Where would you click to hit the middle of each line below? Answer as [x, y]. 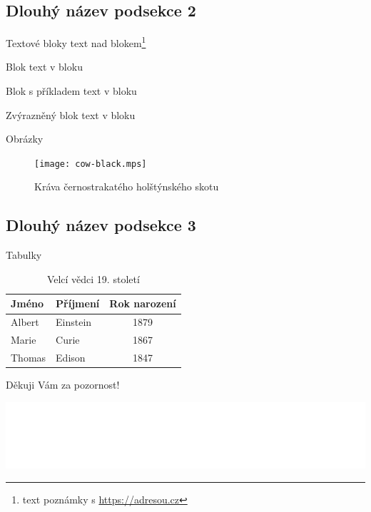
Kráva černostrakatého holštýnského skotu [127, 186]
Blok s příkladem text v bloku [71, 91]
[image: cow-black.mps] [91, 164]
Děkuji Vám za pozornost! [63, 385]
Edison [71, 357]
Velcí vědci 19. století [93, 278]
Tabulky [24, 255]
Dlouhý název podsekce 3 [101, 225]
